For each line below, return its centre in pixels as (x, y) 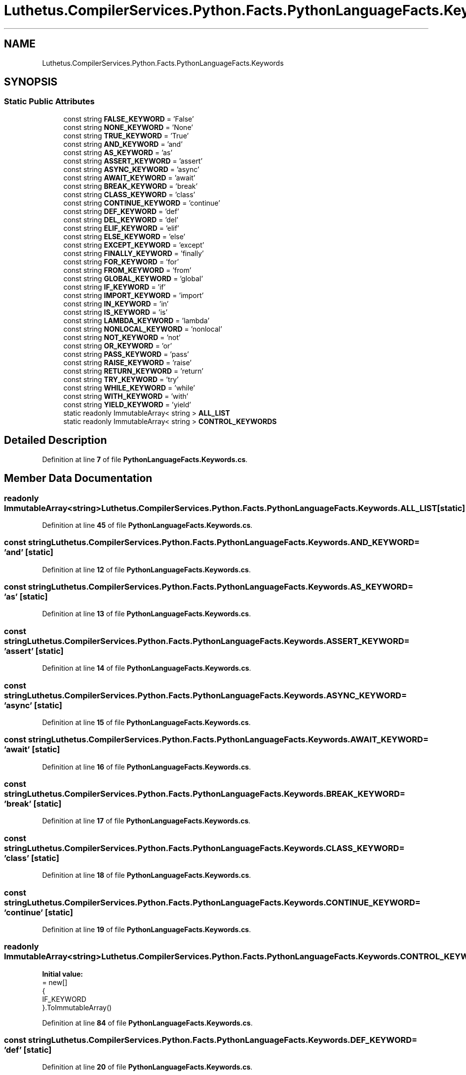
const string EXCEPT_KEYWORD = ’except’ (134, 245)
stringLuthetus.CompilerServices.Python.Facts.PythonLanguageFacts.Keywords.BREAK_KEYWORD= (205, 794)
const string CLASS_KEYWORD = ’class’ (129, 194)
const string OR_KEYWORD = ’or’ (118, 345)
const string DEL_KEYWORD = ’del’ (121, 219)
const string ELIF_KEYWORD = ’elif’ (121, 228)
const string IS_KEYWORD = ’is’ (116, 312)
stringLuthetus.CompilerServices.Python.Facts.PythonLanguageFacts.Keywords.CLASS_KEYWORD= (204, 848)
